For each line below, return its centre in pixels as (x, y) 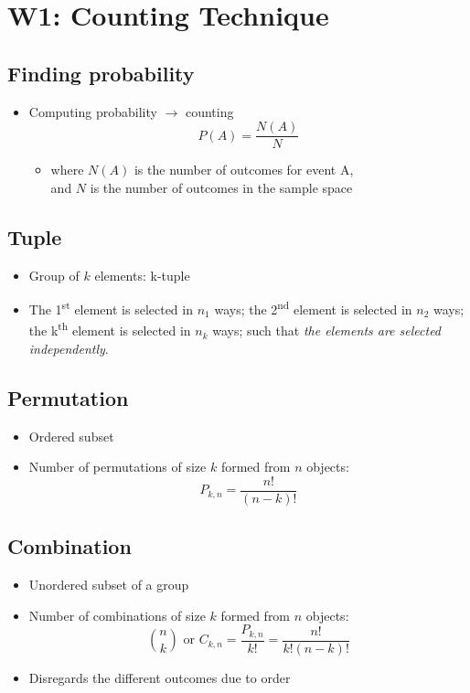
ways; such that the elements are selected (327, 331)
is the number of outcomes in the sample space (221, 187)
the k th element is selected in (110, 329)
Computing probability (93, 111)
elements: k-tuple (142, 275)
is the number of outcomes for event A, (244, 170)
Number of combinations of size (117, 615)
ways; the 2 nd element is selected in (313, 308)
